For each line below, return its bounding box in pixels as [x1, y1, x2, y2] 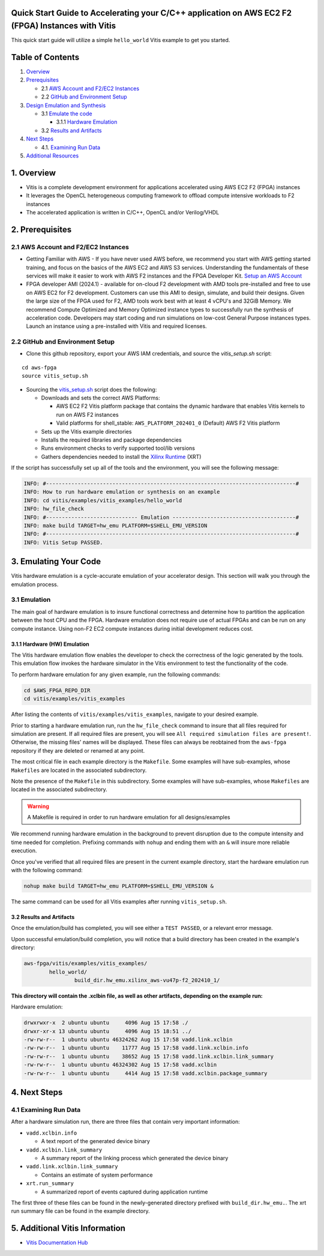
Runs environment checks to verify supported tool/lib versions [41, 444, 195, 452]
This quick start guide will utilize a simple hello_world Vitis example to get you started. [11, 37, 230, 44]
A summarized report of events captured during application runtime [41, 1188, 208, 1195]
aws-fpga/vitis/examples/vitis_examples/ [23, 960, 148, 967]
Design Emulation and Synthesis [26, 102, 106, 109]
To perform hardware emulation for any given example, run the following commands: [11, 670, 221, 678]
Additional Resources [26, 152, 79, 159]
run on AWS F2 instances [56, 411, 119, 418]
